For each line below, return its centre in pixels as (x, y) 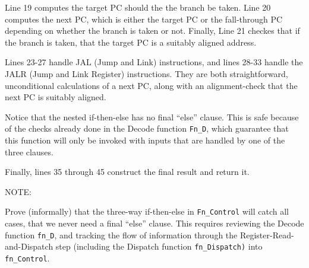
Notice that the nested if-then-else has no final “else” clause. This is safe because (152, 117)
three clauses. (29, 151)
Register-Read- (267, 234)
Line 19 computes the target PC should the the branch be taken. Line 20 (138, 7)
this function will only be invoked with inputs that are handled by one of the (145, 140)
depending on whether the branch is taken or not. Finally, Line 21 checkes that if (152, 31)
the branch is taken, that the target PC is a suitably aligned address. (131, 42)
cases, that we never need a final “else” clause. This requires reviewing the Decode (154, 223)
